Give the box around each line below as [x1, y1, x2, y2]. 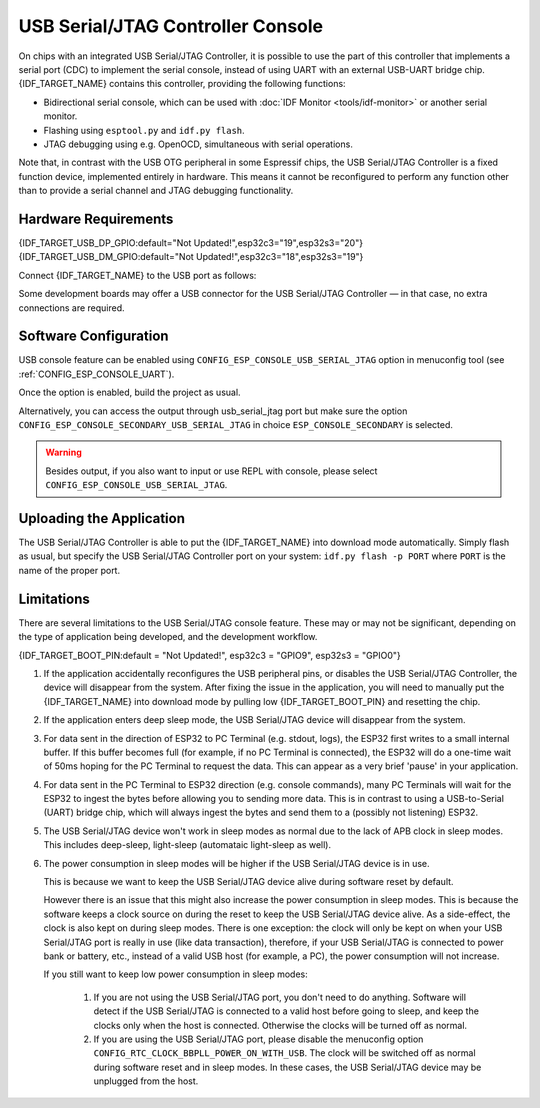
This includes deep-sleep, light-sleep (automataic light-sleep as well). [43, 839, 332, 851]
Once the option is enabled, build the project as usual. [18, 386, 241, 399]
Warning [45, 446, 82, 459]
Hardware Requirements [18, 210, 174, 227]
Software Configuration [18, 328, 169, 345]
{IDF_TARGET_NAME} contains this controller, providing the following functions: [18, 78, 346, 90]
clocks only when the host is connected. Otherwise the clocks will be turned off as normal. [93, 1019, 468, 1031]
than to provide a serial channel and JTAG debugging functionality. [18, 185, 294, 197]
